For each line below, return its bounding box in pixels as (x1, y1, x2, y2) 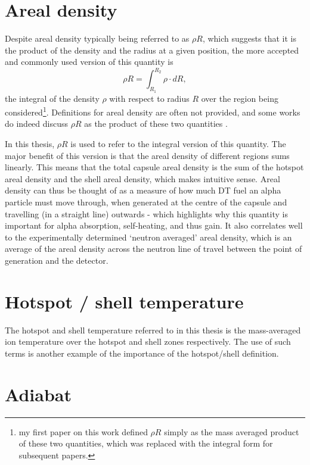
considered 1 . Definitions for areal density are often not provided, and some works (5, 104, 300, 118)
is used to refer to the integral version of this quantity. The (70, 138, 286, 150)
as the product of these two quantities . (84, 117, 228, 130)
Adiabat (5, 382, 72, 406)
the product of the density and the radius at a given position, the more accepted (5, 43, 299, 56)
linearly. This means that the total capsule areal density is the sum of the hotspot (5, 161, 304, 173)
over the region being (201, 92, 278, 104)
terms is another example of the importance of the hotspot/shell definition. (5, 347, 279, 359)
